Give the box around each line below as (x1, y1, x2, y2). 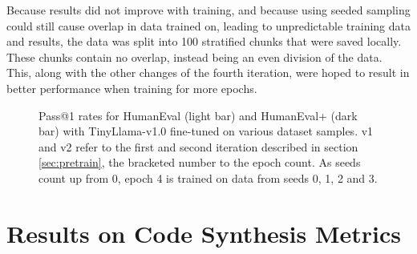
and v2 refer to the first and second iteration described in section (38, 138, 358, 155)
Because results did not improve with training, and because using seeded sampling (6, 2, 411, 18)
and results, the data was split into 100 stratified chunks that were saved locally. (6, 33, 402, 50)
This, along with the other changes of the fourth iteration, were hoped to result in (6, 64, 410, 81)
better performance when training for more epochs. (6, 79, 257, 96)
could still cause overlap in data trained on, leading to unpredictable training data (6, 17, 411, 34)
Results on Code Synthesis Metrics (6, 216, 401, 249)
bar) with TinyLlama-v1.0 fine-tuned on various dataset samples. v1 (38, 123, 374, 139)
